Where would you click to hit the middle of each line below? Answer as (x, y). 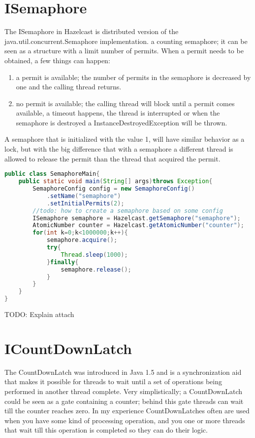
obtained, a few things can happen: (57, 60)
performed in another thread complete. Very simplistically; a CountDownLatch (123, 391)
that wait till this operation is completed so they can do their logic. (106, 430)
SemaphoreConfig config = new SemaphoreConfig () (114, 189)
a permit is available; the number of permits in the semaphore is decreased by (133, 77)
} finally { (63, 262)
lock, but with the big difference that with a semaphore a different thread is (119, 149)
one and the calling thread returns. (69, 87)
